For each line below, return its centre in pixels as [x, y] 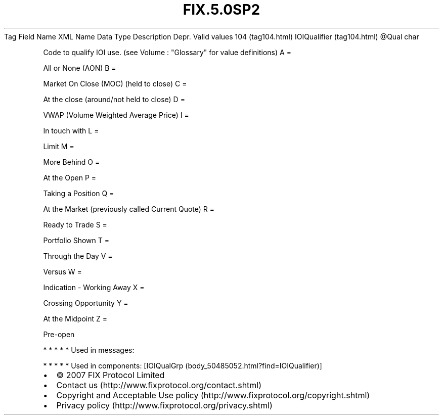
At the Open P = [70, 177]
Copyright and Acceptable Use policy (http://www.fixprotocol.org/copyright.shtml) [213, 395]
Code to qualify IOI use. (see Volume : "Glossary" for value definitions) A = [167, 52]
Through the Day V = [78, 256]
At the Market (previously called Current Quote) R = [129, 209]
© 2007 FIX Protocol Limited [110, 375]
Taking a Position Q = [79, 193]
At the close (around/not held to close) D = [114, 99]
